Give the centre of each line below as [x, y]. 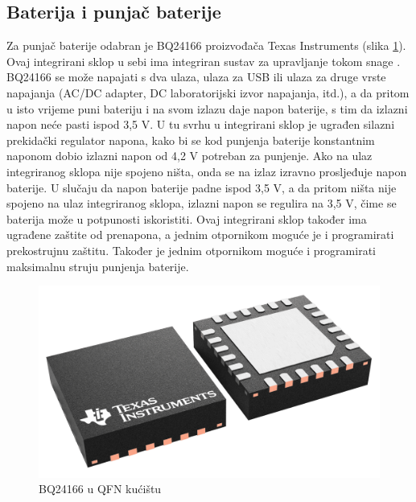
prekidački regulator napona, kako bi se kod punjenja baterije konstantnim [191, 140]
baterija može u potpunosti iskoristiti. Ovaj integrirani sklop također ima [187, 218]
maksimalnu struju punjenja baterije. [98, 266]
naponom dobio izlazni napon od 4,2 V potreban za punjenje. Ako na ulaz [189, 156]
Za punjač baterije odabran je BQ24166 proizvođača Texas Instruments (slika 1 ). [206, 45]
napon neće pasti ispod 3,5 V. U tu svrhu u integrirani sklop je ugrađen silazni [201, 124]
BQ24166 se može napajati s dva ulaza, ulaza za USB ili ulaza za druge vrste [196, 77]
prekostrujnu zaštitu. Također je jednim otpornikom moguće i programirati [191, 250]
